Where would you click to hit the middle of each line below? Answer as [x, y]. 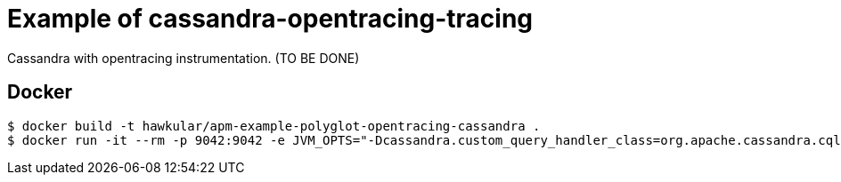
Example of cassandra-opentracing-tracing [270, 19]
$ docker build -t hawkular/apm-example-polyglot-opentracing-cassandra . [274, 126]
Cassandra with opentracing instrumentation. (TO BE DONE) [184, 58]
